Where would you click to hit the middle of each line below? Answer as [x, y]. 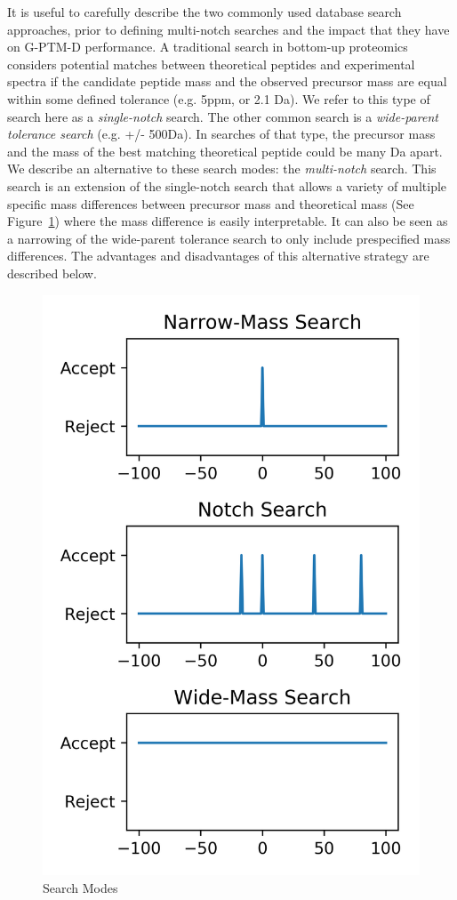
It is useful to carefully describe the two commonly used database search [204, 12]
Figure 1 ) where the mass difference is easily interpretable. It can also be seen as [228, 221]
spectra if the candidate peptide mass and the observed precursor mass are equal [227, 81]
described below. [52, 273]
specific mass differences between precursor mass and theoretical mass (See [211, 203]
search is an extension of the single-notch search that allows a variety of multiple [227, 185]
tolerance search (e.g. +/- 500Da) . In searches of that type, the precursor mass [221, 134]
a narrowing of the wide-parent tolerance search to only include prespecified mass [229, 238]
